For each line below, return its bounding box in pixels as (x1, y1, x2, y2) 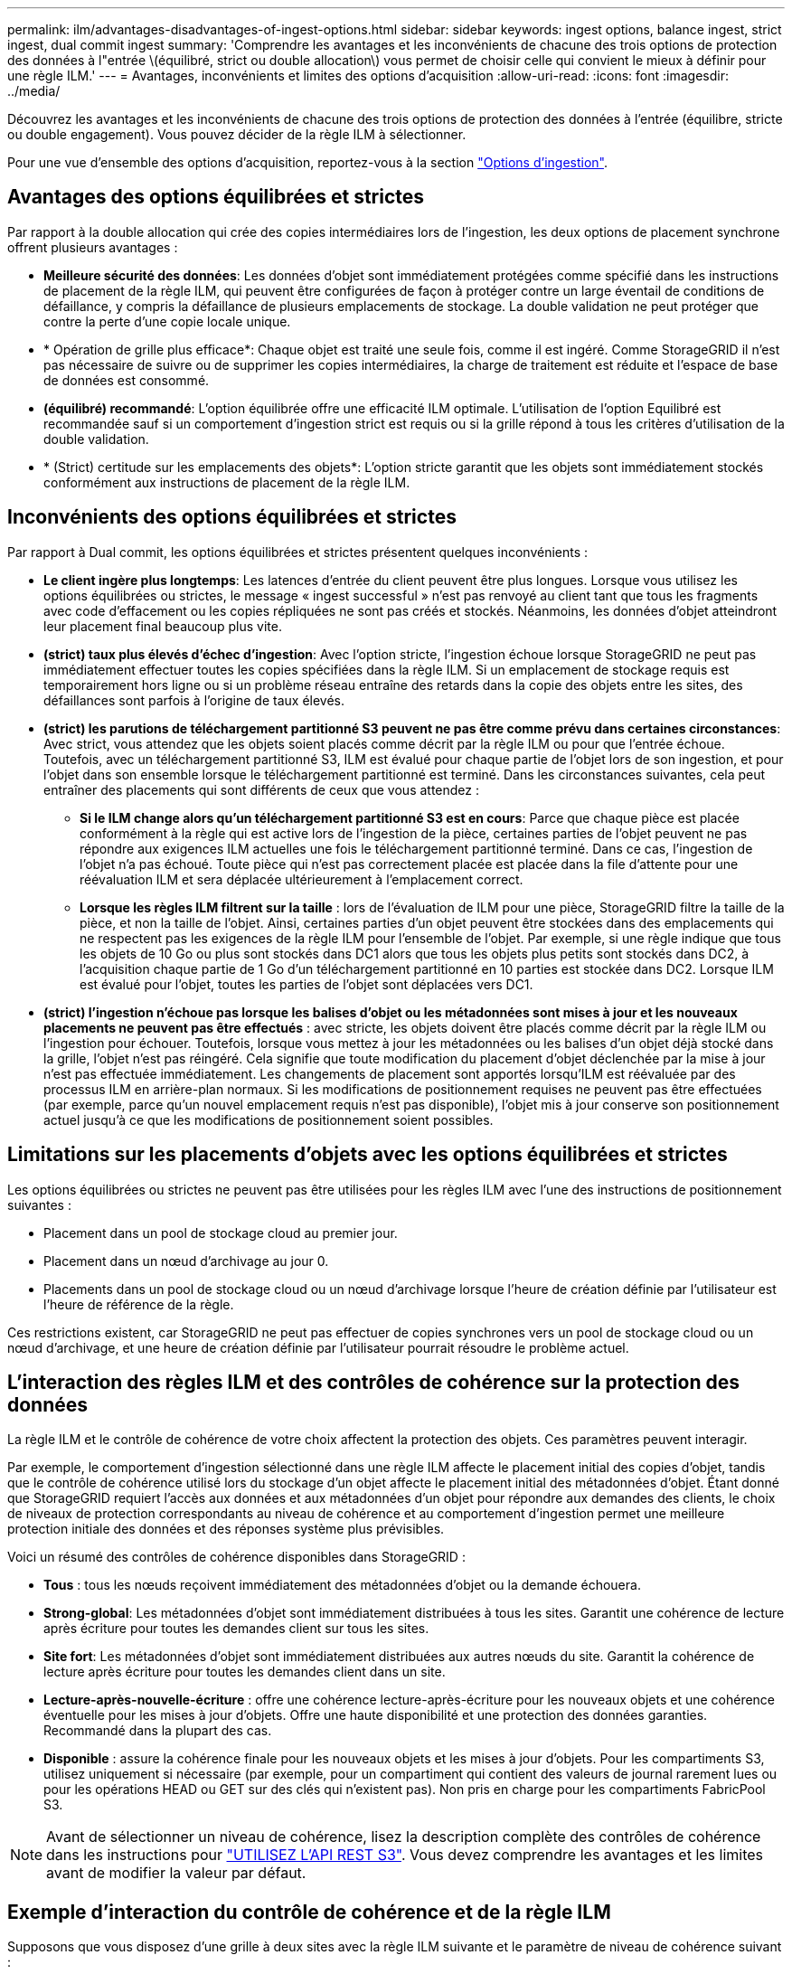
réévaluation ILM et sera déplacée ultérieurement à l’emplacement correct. (80, 871, 523, 887)
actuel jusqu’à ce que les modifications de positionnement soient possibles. (43, 1111, 494, 1128)
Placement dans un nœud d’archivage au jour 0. (43, 1252, 329, 1269)
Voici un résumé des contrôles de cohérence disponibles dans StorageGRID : (7, 1549, 466, 1565)
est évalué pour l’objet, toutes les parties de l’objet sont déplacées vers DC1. (80, 976, 533, 992)
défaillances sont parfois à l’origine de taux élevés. (43, 692, 345, 708)
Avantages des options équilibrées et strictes (7, 185, 425, 209)
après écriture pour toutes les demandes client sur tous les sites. (43, 1620, 429, 1637)
